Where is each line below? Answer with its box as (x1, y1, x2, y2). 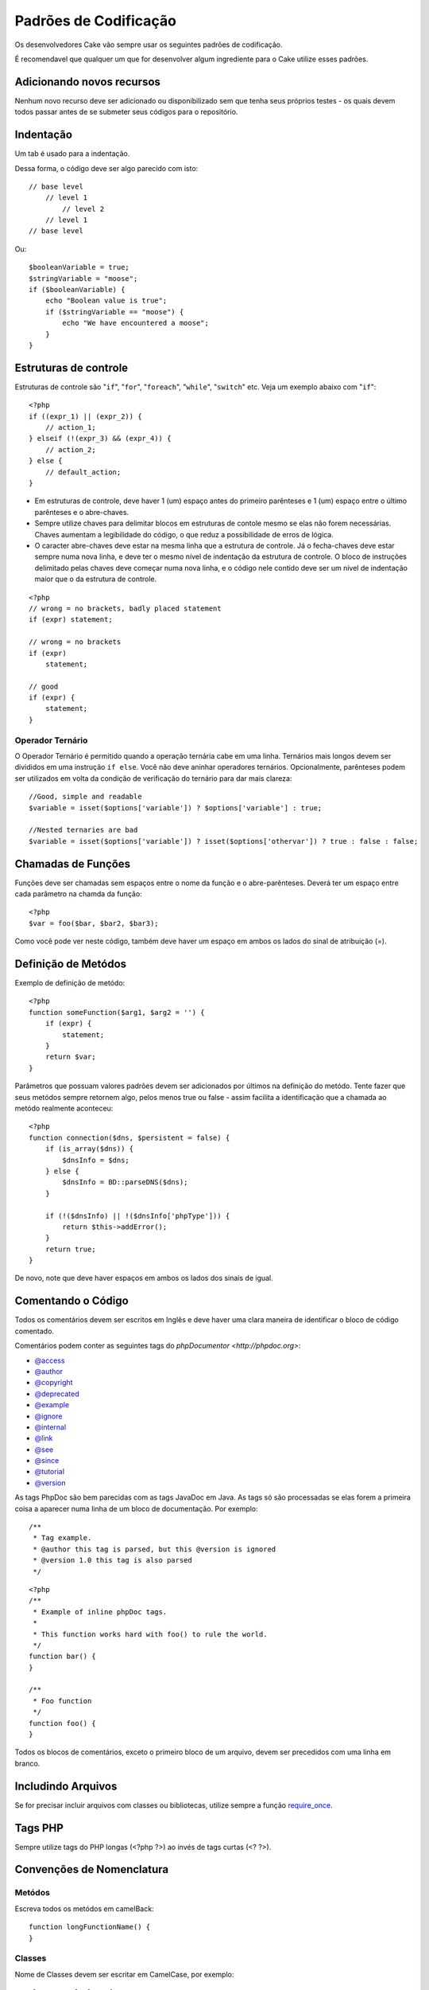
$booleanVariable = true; (29, 263, 130, 272)
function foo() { (29, 1719, 96, 1727)
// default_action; (44, 467, 122, 477)
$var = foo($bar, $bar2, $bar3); (29, 919, 159, 927)
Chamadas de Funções (14, 856, 131, 871)
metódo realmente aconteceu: (14, 1103, 114, 1113)
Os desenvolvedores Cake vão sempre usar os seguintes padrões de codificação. (14, 40, 283, 49)
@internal (34, 1422, 67, 1432)
